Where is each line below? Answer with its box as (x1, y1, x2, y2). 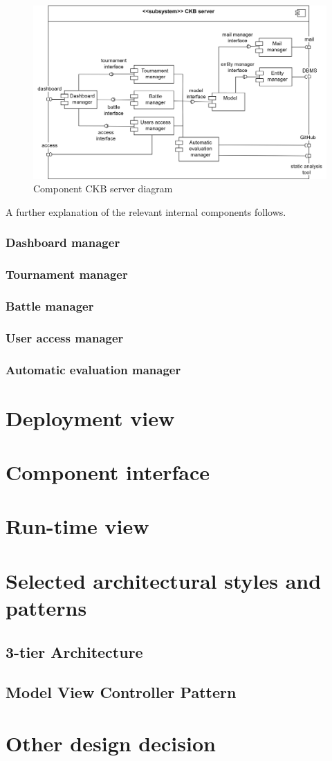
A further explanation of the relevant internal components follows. (6, 204, 286, 219)
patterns (6, 594, 87, 621)
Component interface (6, 458, 210, 486)
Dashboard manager (6, 234, 120, 251)
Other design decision (6, 728, 216, 757)
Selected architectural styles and (6, 566, 322, 594)
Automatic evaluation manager (6, 360, 181, 378)
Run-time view (6, 512, 149, 540)
